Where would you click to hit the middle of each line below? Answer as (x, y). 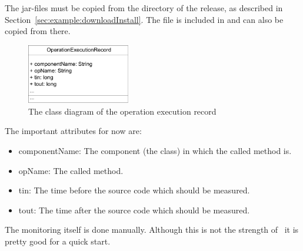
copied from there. (38, 31)
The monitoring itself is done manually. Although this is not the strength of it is (152, 230)
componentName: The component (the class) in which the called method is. (155, 150)
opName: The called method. (71, 170)
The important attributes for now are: (73, 131)
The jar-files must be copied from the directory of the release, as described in (144, 8)
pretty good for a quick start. (58, 241)
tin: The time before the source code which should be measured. (134, 190)
